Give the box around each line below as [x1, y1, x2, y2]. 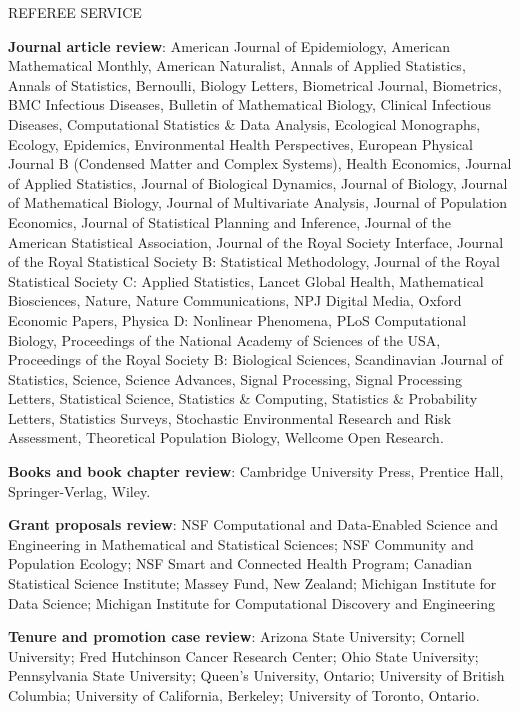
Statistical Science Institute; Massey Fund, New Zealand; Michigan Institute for [8, 573, 497, 594]
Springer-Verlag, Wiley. [8, 480, 151, 501]
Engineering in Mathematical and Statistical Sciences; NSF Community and [8, 533, 474, 554]
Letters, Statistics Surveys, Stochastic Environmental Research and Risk [8, 407, 452, 428]
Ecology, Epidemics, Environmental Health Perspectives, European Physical [8, 133, 473, 154]
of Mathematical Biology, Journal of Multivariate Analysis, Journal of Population [8, 192, 507, 213]
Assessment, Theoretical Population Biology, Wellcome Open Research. [8, 427, 444, 448]
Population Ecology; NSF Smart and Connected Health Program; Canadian [8, 553, 473, 574]
